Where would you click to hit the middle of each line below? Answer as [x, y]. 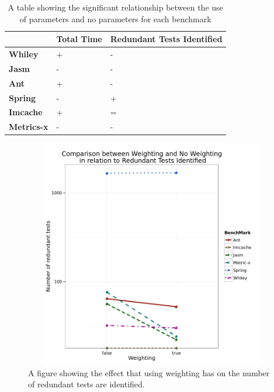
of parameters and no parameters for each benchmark [115, 18]
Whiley [24, 54]
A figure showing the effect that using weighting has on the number [149, 372]
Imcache [26, 112]
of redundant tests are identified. [86, 384]
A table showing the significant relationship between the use [115, 7]
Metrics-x [29, 127]
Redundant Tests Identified [166, 39]
